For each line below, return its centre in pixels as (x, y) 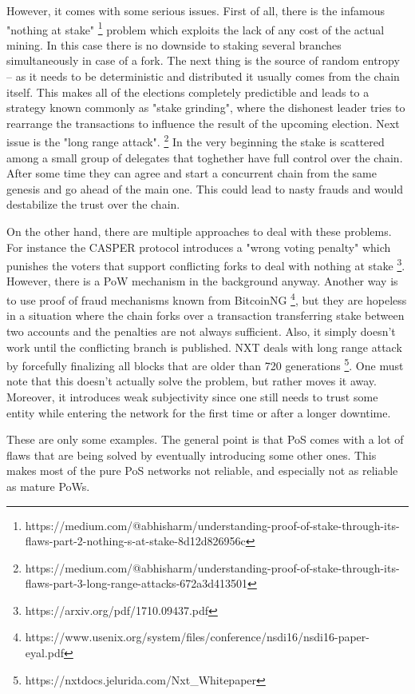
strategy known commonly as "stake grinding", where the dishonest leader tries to (206, 108)
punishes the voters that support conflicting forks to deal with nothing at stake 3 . (206, 264)
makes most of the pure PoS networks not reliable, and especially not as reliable (202, 471)
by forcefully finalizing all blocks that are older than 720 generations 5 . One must (205, 364)
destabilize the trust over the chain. (93, 204)
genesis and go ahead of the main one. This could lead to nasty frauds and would (205, 188)
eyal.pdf (45, 653)
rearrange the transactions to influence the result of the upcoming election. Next (203, 123)
